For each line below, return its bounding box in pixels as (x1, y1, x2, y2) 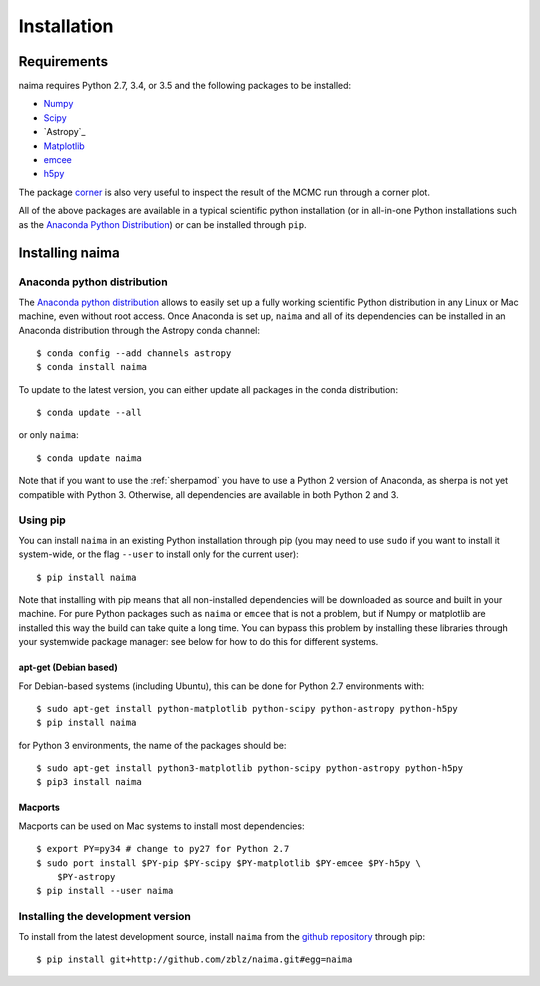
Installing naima (18, 245, 120, 262)
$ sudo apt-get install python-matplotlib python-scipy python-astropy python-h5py (36, 703, 459, 714)
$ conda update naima (36, 452, 142, 464)
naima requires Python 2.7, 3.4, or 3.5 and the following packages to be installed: (18, 80, 352, 92)
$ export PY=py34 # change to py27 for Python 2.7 (36, 843, 290, 855)
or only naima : (18, 429, 79, 441)
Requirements (18, 53, 109, 70)
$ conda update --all (36, 407, 142, 419)
